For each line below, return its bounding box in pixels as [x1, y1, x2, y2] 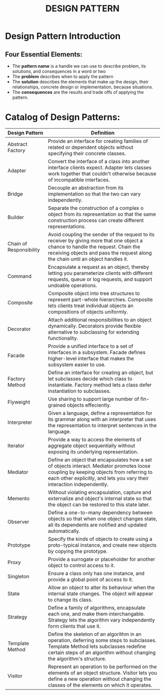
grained [48, 401, 66, 408]
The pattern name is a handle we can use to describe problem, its [12, 63, 146, 69]
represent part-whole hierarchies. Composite [48, 296, 153, 303]
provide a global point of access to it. [48, 576, 134, 583]
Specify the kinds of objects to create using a [48, 535, 153, 542]
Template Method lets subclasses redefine [48, 643, 146, 650]
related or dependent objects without [48, 143, 134, 150]
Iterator [7, 442, 25, 449]
